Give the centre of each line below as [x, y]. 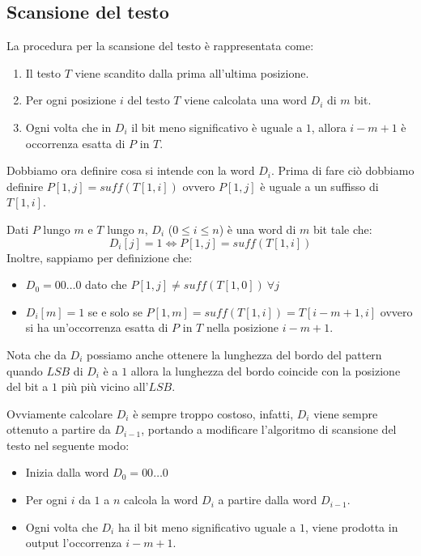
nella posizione [242, 327]
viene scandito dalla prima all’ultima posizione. [192, 72]
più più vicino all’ [105, 386]
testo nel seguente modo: [68, 445]
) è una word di [257, 229]
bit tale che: [342, 229]
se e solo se [115, 311]
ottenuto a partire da [59, 429]
